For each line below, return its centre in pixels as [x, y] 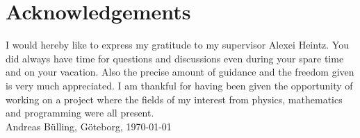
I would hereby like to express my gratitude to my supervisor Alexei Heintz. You [177, 45]
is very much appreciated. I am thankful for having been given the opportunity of [179, 85]
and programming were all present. [80, 113]
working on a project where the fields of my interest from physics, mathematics [174, 99]
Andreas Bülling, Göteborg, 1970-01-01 [89, 126]
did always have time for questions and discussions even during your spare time [175, 58]
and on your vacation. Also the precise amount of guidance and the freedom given [180, 72]
